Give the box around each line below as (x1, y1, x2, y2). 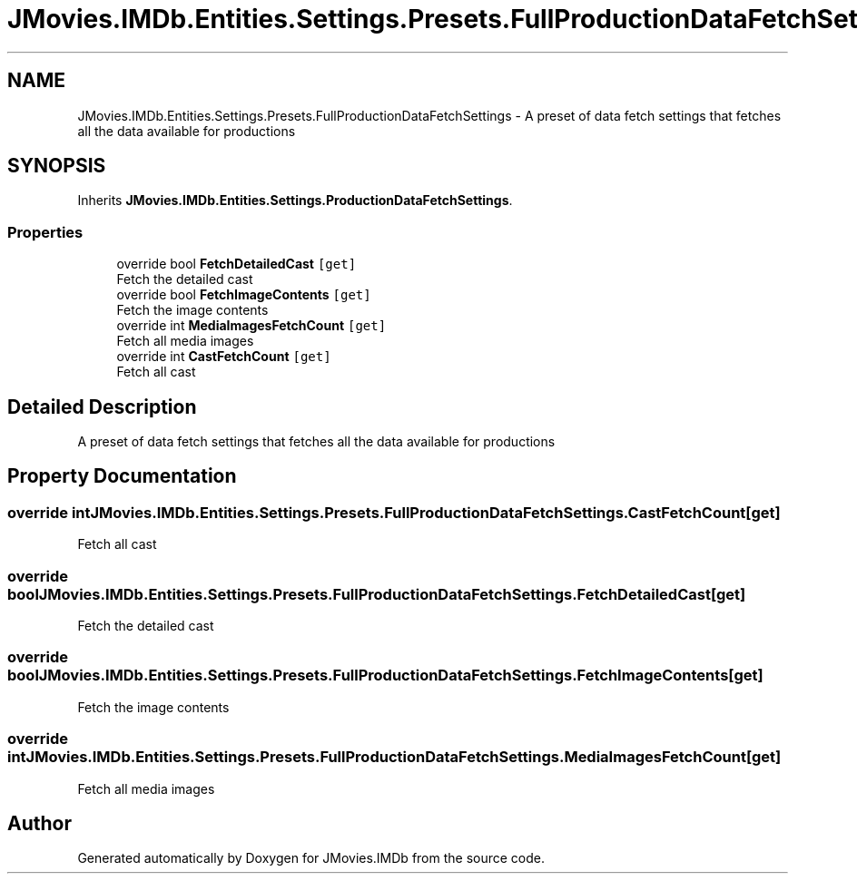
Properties (7, 222, 84, 241)
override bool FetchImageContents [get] (116, 287, 371, 303)
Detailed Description (7, 395, 197, 418)
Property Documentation (7, 465, 237, 488)
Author (7, 811, 72, 835)
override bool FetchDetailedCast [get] (116, 256, 357, 272)
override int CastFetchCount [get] (116, 348, 331, 365)
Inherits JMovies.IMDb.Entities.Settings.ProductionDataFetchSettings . (77, 192, 513, 209)
